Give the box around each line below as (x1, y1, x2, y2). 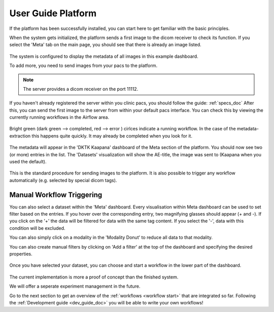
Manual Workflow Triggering (9, 190, 102, 199)
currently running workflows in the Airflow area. (9, 114, 110, 120)
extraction (9, 132, 31, 139)
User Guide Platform (9, 8, 97, 19)
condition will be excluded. (9, 225, 65, 231)
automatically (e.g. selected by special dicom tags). (9, 177, 117, 183)
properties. (9, 251, 32, 257)
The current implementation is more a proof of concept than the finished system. (9, 274, 179, 280)
